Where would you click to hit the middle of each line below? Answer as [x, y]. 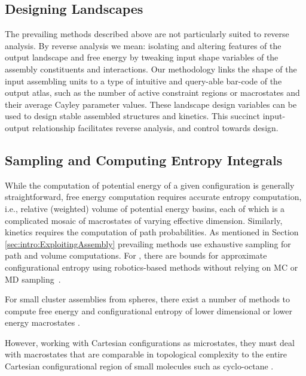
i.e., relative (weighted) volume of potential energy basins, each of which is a [145, 208]
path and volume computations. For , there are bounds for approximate [136, 255]
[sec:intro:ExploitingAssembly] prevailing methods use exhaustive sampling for [148, 243]
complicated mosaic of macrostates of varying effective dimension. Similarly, [144, 220]
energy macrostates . [42, 322]
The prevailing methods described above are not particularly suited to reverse [147, 34]
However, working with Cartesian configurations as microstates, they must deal [150, 342]
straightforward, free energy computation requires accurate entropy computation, [153, 197]
